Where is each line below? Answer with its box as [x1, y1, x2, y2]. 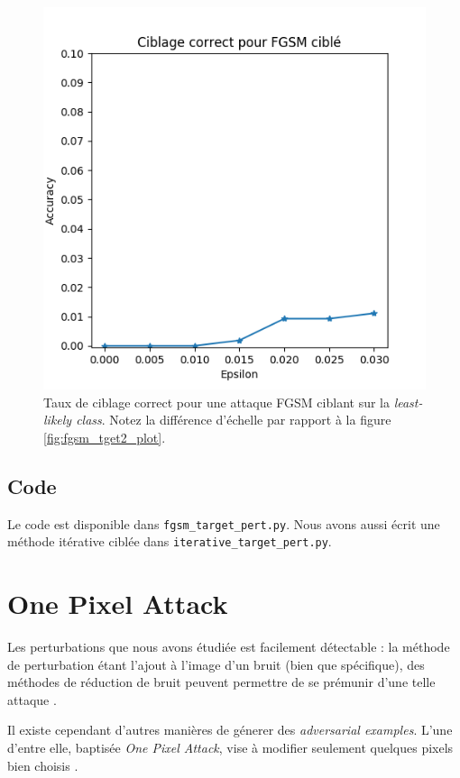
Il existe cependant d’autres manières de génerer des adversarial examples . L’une [7, 720, 453, 739]
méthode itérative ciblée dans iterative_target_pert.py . [7, 532, 332, 551]
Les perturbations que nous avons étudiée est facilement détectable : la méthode [7, 637, 450, 656]
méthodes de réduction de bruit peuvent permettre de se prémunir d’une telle [7, 673, 436, 691]
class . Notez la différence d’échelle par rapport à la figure [76, 410, 391, 429]
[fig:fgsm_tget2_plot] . [43, 427, 166, 446]
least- [393, 392, 423, 411]
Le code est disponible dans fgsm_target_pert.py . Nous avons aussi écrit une [7, 514, 440, 533]
